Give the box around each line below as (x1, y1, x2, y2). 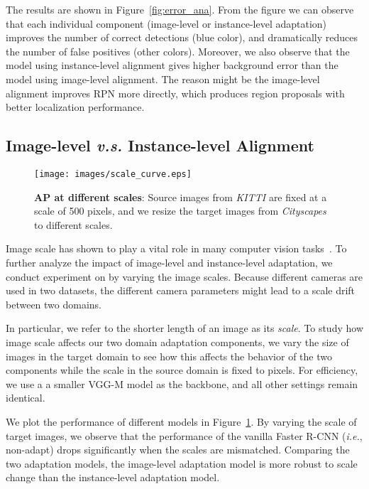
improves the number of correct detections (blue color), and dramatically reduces (6, 30, 358, 45)
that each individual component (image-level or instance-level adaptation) (6, 16, 327, 31)
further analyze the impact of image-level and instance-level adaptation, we (6, 254, 333, 269)
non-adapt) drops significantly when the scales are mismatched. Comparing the (6, 442, 350, 457)
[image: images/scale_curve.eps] (34, 168, 192, 179)
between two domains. (6, 296, 102, 311)
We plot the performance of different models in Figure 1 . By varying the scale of (6, 414, 357, 429)
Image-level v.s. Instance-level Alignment (6, 134, 314, 156)
